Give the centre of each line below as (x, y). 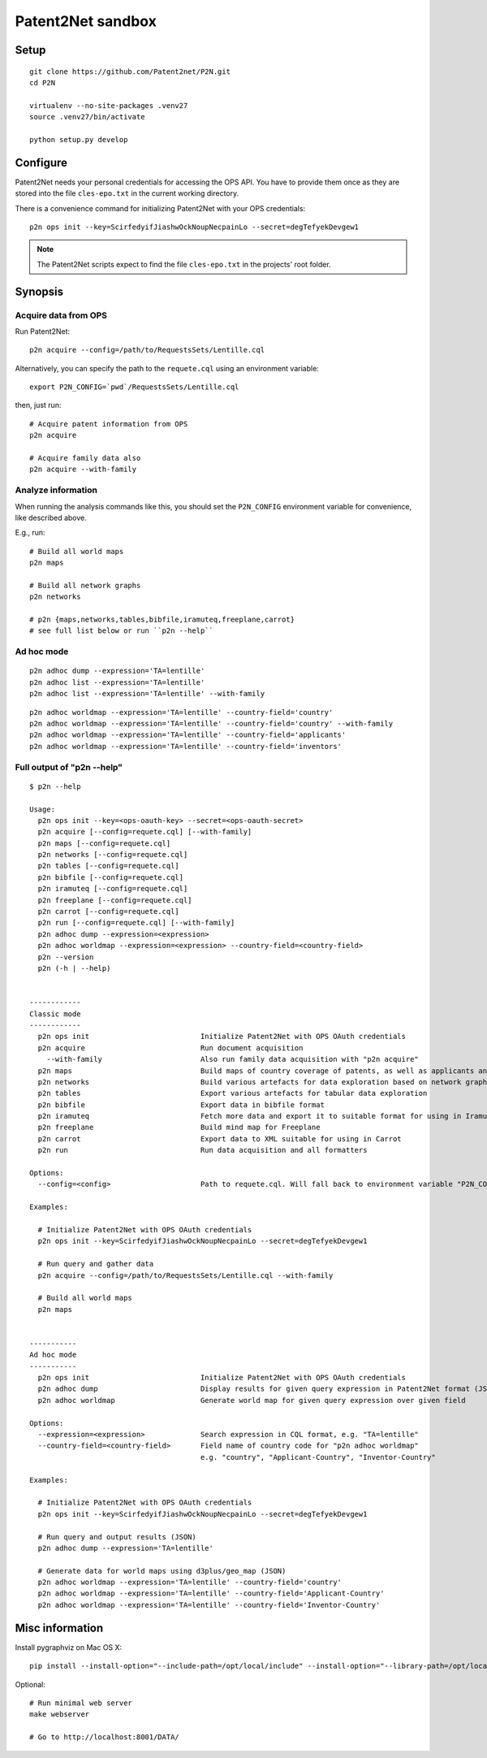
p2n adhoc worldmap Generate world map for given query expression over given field (252, 1400)
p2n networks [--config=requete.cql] (113, 855)
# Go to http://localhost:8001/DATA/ (105, 1737)
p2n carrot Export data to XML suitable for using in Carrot (220, 1139)
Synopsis (39, 291)
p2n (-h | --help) (74, 968)
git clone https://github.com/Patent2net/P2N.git (130, 71)
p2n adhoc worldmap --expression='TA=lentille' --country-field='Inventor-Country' (209, 1605)
